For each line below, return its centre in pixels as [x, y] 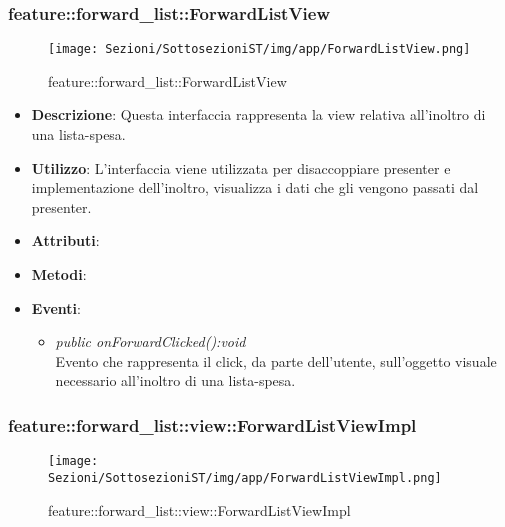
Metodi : [59, 274]
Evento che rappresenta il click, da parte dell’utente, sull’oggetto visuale [276, 360]
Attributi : [65, 240]
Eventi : [56, 307]
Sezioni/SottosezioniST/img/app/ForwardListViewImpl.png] [245, 477]
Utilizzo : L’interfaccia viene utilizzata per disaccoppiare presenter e [241, 167]
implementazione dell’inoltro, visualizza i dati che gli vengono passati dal [255, 187]
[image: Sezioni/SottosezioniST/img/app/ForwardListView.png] [259, 49]
